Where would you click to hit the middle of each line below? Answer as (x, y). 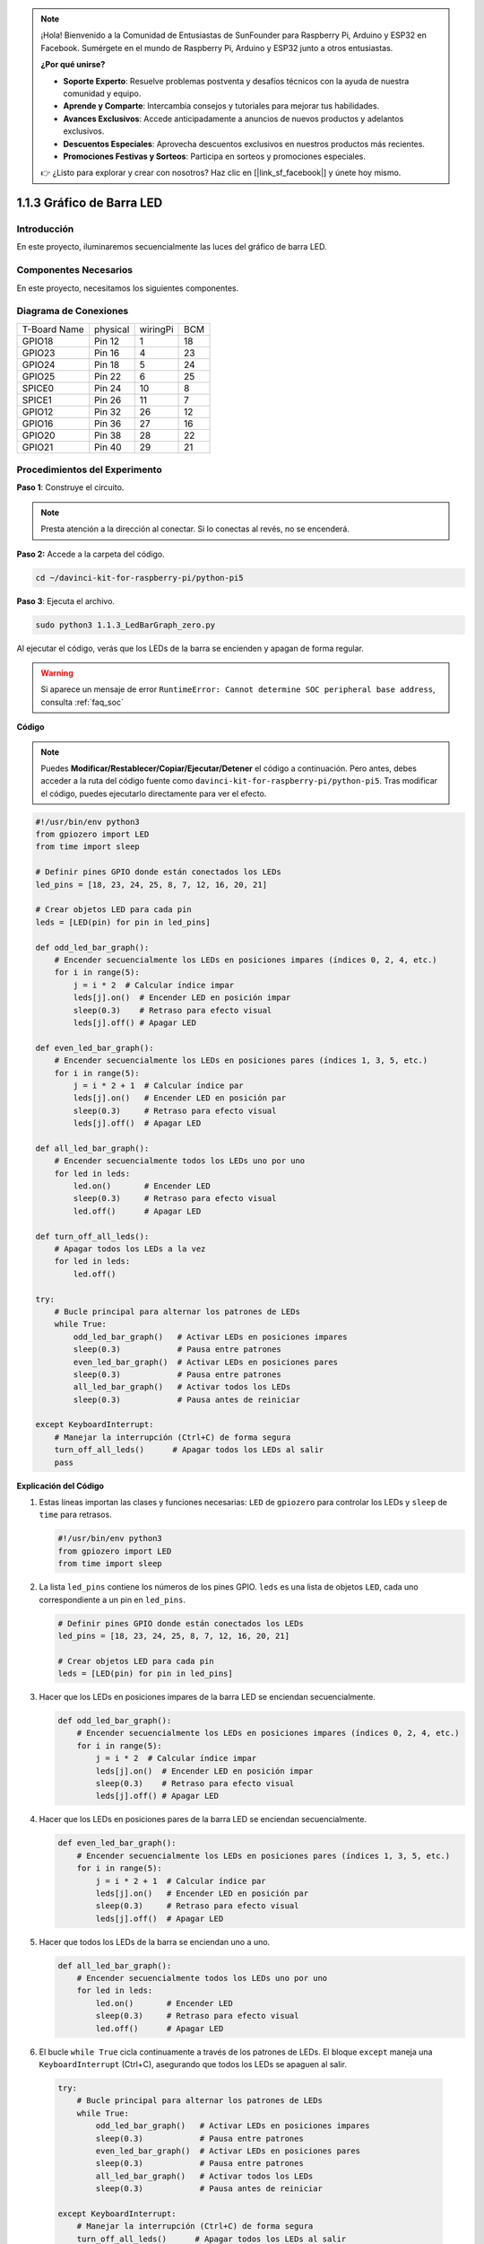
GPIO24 (39, 364)
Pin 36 (108, 424)
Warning (57, 672)
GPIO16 (38, 424)
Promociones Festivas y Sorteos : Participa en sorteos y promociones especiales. (215, 156)
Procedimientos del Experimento (89, 469)
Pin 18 (107, 364)
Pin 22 (108, 376)
